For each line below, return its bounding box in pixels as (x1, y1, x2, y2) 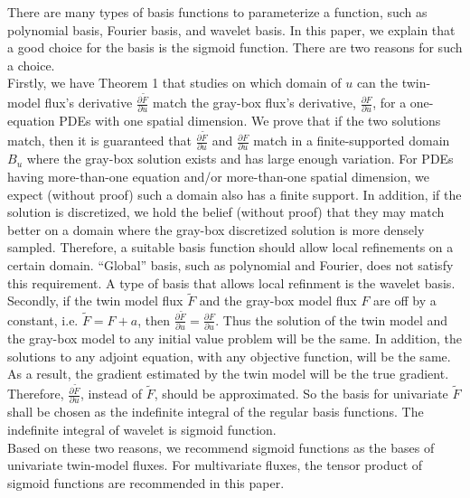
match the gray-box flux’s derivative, (153, 93, 356, 112)
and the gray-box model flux (199, 291, 357, 310)
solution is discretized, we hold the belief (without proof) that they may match (7, 202, 445, 221)
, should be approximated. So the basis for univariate (154, 384, 448, 403)
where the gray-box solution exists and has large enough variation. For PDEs (26, 149, 454, 168)
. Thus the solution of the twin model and (215, 310, 448, 329)
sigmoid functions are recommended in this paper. (7, 473, 285, 492)
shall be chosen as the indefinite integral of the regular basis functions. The (7, 402, 424, 421)
